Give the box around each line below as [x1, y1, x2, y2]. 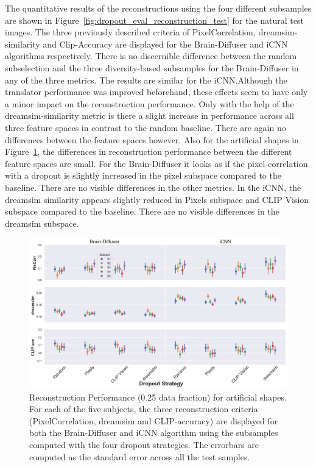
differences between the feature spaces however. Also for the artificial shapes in [5, 133, 299, 146]
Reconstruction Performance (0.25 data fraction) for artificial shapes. [29, 390, 287, 403]
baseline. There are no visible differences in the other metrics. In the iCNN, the [5, 180, 301, 193]
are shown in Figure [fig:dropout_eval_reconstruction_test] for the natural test [5, 13, 304, 26]
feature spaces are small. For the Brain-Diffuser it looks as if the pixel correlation [5, 157, 308, 169]
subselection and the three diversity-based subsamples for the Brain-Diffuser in [5, 61, 299, 74]
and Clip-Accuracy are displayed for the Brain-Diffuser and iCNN [43, 37, 288, 50]
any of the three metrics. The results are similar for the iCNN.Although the [5, 73, 287, 86]
